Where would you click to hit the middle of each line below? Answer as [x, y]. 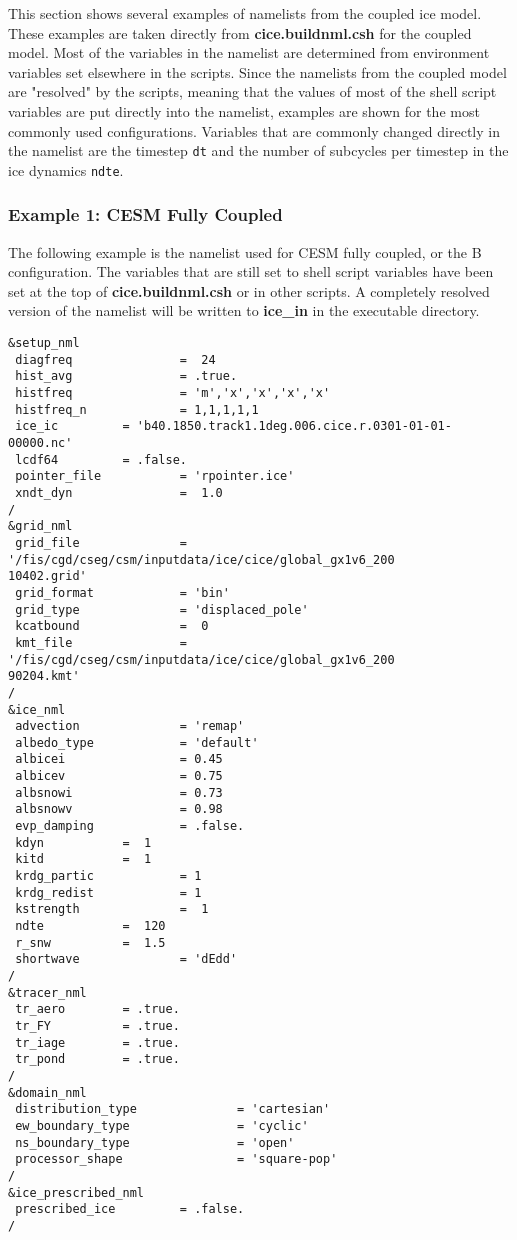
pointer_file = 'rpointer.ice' [155, 476]
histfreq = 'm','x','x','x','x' [173, 393]
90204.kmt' [44, 676]
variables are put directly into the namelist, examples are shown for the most [244, 110]
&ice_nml [37, 709]
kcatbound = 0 [112, 626]
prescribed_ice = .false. [130, 1209]
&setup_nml [44, 343]
